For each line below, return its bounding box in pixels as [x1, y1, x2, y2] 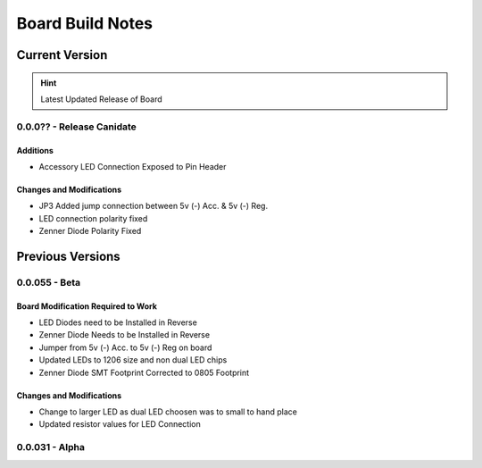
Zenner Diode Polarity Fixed [38, 226, 142, 237]
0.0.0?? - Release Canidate [16, 121, 137, 133]
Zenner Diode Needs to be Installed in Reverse [38, 330, 210, 340]
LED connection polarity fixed [38, 213, 148, 223]
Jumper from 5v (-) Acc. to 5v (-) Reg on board [38, 342, 212, 353]
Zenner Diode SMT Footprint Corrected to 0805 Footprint [38, 367, 250, 378]
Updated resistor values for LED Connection [38, 419, 201, 430]
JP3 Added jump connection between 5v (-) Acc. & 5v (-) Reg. [38, 201, 268, 212]
